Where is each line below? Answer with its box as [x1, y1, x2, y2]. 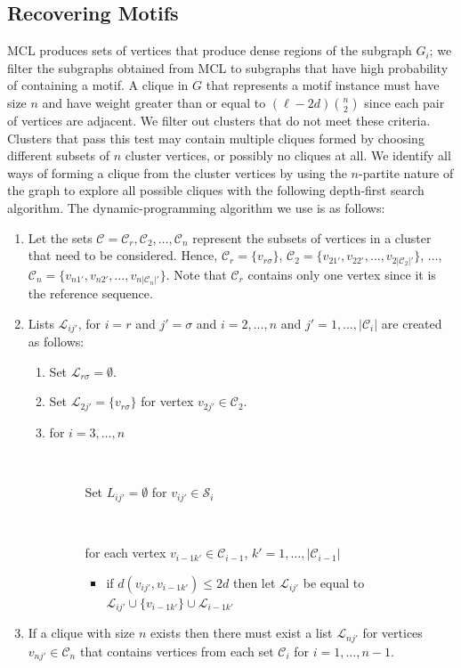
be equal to [303, 573, 365, 591]
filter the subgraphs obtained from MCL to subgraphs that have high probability [7, 58, 449, 77]
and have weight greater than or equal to [42, 93, 266, 111]
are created [381, 314, 442, 332]
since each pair [364, 93, 445, 111]
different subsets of [7, 146, 109, 165]
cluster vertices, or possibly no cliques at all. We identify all [125, 146, 451, 165]
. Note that [166, 265, 227, 283]
